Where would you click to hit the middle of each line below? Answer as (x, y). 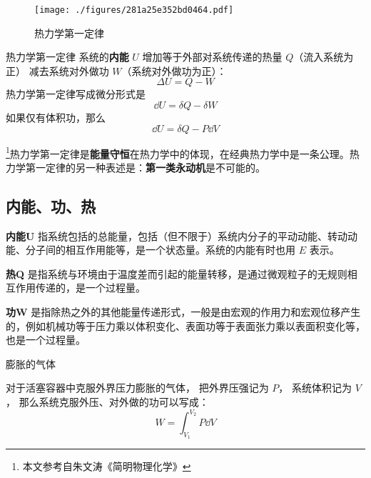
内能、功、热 (51, 205)
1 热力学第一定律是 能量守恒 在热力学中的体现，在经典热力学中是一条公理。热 (183, 152)
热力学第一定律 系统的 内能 (67, 57)
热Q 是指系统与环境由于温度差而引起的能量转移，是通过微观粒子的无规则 (177, 273)
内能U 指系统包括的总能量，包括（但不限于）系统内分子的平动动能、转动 (177, 235)
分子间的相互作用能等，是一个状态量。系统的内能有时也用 (160, 250)
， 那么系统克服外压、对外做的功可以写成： (107, 402)
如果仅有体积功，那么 (56, 118)
